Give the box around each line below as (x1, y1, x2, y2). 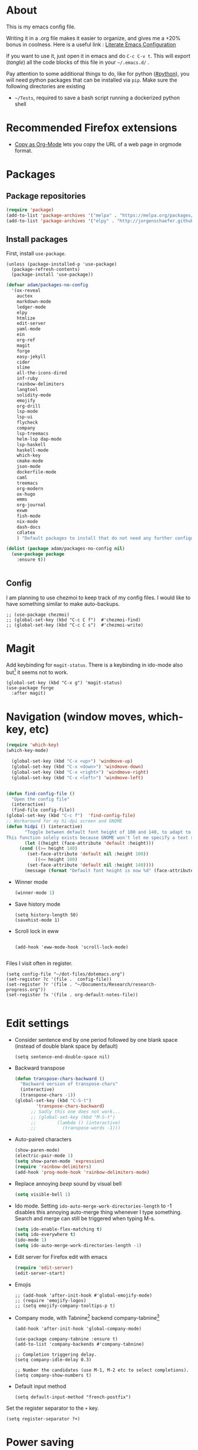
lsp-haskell (16, 441, 46, 447)
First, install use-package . (6, 250, 66, 257)
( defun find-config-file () (6, 790, 75, 796)
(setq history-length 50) (14, 912, 78, 918)
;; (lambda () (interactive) (30, 1119, 121, 1126)
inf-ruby (16, 376, 38, 382)
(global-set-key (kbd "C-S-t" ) (14, 1098, 92, 1104)
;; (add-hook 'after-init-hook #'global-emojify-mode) (14, 1292, 153, 1299)
